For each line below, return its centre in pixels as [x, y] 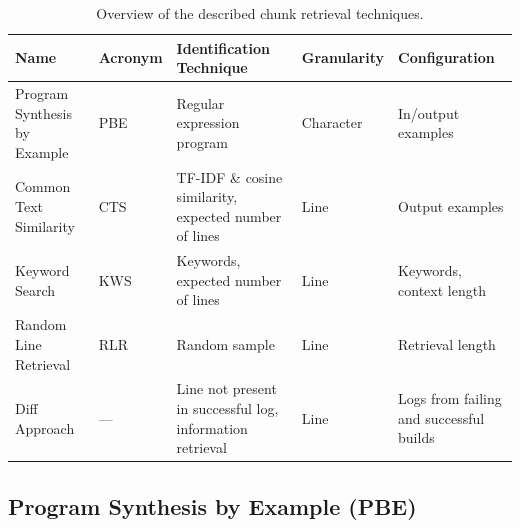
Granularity [343, 57]
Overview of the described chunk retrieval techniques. [260, 13]
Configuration [446, 57]
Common [43, 186]
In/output [429, 112]
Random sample [225, 343]
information [212, 427]
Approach [45, 427]
